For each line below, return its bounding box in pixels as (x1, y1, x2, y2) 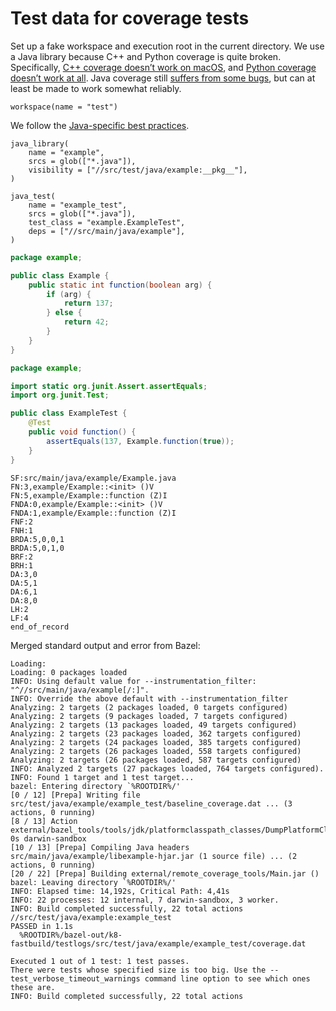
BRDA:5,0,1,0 (10, 543, 65, 553)
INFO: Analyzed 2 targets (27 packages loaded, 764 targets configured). (10, 763, 325, 774)
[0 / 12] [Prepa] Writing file (10, 790, 141, 800)
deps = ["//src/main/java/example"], (28, 226, 186, 236)
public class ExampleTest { (10, 408, 128, 419)
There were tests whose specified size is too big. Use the (10, 965, 267, 975)
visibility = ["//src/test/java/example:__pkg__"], (28, 165, 248, 175)
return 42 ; (63, 317, 110, 327)
